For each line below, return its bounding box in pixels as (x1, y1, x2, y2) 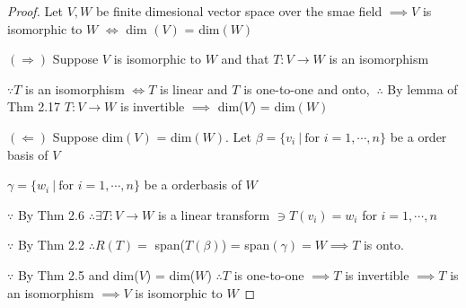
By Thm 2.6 (17, 205, 84, 224)
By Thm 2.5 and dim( (17, 265, 139, 284)
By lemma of (387, 79, 458, 98)
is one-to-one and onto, (243, 79, 370, 98)
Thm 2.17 (7, 97, 61, 116)
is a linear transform (157, 205, 270, 224)
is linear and (160, 79, 228, 98)
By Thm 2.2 (17, 235, 84, 254)
